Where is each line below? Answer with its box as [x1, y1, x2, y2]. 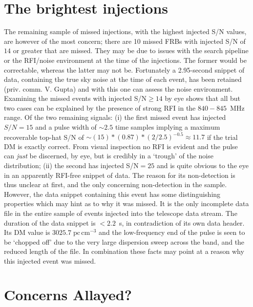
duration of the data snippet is [4, 217, 96, 228]
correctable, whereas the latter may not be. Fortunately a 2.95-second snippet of [4, 64, 245, 75]
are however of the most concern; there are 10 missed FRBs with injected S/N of [4, 36, 246, 46]
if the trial [207, 132, 238, 142]
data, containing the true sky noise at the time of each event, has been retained [4, 74, 242, 84]
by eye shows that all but [165, 93, 240, 103]
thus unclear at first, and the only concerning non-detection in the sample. [4, 179, 227, 190]
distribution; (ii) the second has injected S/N [4, 160, 139, 170]
